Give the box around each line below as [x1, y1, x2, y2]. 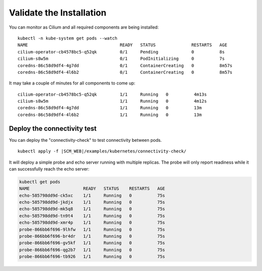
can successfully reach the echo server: [9, 166, 90, 172]
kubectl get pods [19, 179, 61, 185]
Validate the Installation [9, 7, 107, 18]
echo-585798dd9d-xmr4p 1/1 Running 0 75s [19, 220, 165, 225]
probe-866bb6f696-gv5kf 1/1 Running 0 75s [19, 240, 165, 246]
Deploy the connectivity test [9, 124, 97, 133]
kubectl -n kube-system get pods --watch [17, 35, 117, 41]
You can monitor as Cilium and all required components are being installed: [9, 24, 159, 30]
